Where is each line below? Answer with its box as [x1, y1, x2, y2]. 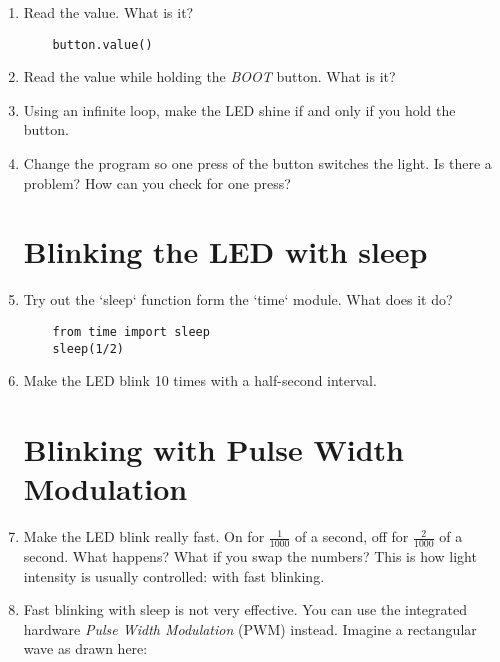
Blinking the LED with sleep [23, 231, 428, 272]
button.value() [52, 37, 153, 52]
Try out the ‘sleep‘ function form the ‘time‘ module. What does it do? [23, 289, 453, 310]
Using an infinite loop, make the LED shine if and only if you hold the [23, 99, 456, 120]
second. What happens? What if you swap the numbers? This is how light [23, 545, 477, 566]
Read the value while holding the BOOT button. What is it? [23, 66, 396, 87]
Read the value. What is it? [23, 2, 194, 22]
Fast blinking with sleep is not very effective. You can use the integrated [23, 599, 467, 620]
